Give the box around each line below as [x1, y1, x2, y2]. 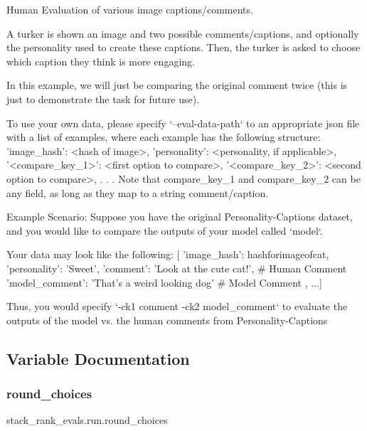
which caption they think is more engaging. [6, 53, 195, 68]
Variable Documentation [6, 347, 190, 369]
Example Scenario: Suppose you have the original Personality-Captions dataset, [6, 209, 353, 224]
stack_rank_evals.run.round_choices [6, 413, 168, 427]
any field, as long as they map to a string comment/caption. [6, 185, 269, 200]
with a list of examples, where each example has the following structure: [6, 129, 321, 144]
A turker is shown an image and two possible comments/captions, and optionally [6, 26, 359, 41]
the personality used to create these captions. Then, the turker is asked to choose [6, 40, 361, 55]
